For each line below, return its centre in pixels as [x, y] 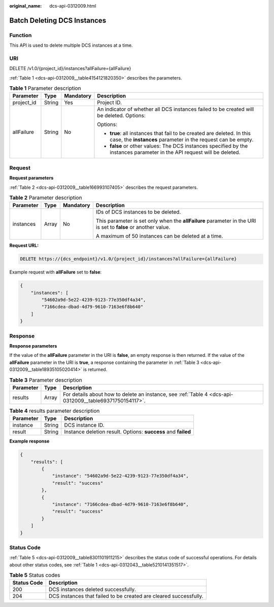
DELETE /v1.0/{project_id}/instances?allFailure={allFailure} [70, 69]
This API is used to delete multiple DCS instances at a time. [71, 45]
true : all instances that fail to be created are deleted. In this [180, 133]
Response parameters [33, 346]
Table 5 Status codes [35, 575]
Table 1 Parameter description [45, 88]
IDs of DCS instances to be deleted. [138, 212]
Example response [29, 441]
